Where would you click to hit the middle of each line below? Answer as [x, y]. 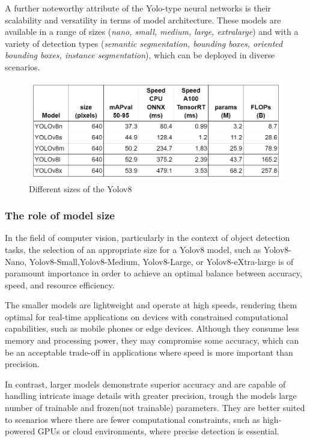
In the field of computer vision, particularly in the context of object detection [147, 238]
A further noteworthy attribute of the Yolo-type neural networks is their [138, 8]
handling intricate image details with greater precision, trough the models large [151, 396]
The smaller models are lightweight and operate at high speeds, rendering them [151, 305]
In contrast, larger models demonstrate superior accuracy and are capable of [145, 384]
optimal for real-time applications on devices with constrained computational [147, 316]
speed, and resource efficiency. [60, 284]
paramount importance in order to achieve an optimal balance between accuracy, [153, 273]
